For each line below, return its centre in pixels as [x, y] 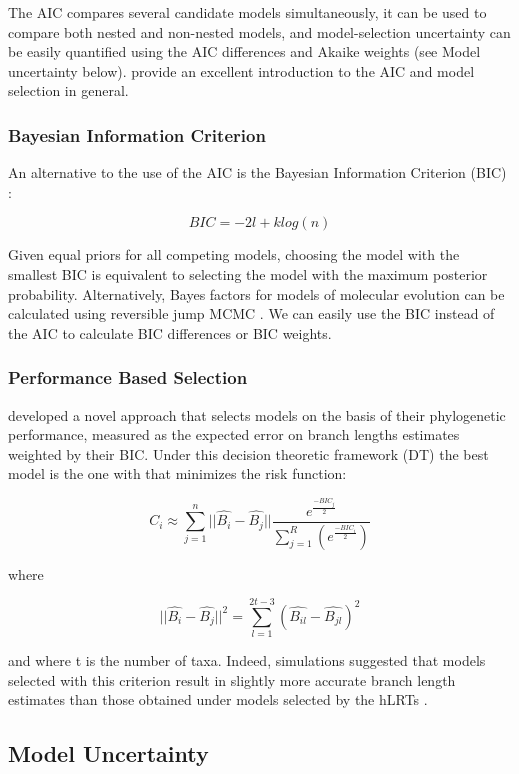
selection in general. [68, 90]
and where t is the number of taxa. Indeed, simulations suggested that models [247, 660]
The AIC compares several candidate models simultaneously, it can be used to [247, 12]
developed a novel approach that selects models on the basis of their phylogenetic [257, 414]
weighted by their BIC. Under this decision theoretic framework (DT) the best [248, 453]
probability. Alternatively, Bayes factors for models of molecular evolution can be [256, 293]
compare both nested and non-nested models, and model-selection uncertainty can [259, 31]
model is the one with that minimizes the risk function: [177, 473]
